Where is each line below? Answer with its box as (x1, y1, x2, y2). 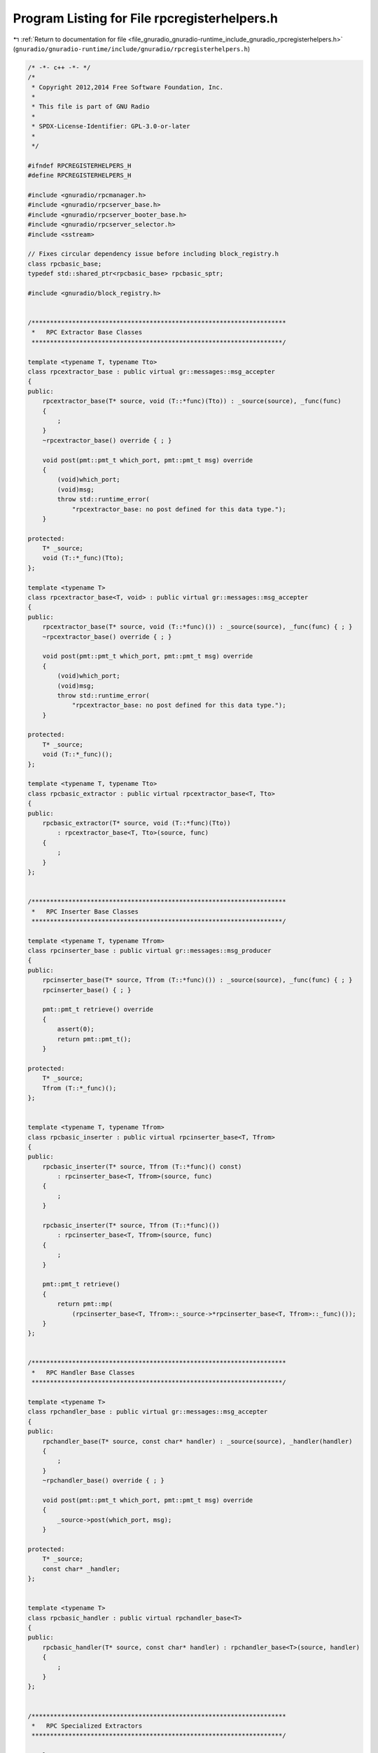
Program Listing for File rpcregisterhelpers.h (13, 11, 279, 26)
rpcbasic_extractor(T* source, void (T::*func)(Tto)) (42, 819, 231, 827)
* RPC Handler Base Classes (31, 1368, 136, 1376)
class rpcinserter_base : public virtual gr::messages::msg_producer (27, 947, 272, 955)
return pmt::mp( (57, 1300, 113, 1308)
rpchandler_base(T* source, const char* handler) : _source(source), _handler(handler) (42, 1437, 353, 1445)
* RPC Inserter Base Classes (31, 907, 139, 915)
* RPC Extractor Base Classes (31, 328, 143, 337)
